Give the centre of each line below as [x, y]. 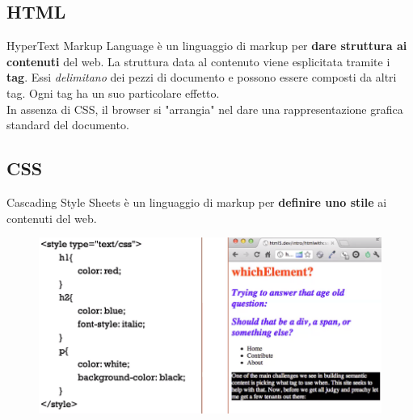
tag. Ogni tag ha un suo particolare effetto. [113, 92]
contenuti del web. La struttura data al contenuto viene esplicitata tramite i [198, 61]
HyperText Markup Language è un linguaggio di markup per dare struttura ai [207, 46]
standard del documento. [68, 125]
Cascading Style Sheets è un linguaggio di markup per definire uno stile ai [197, 202]
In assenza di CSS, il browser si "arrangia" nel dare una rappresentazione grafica [205, 109]
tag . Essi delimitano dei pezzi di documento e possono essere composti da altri [202, 77]
